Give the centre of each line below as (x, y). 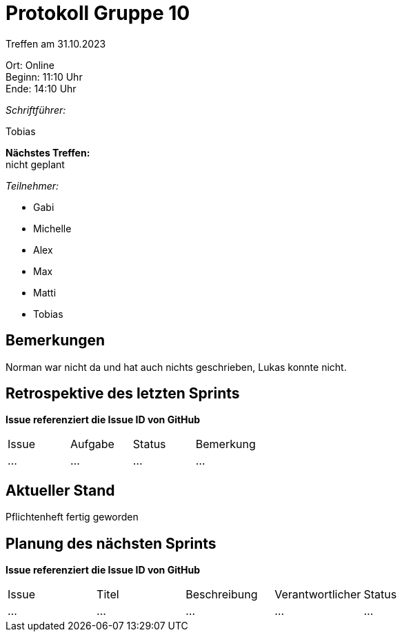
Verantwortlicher (318, 595)
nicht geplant (35, 164)
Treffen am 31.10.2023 (56, 43)
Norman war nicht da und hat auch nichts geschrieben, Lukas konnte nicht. (176, 367)
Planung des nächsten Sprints (111, 543)
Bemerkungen (56, 341)
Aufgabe (92, 444)
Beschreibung (222, 595)
